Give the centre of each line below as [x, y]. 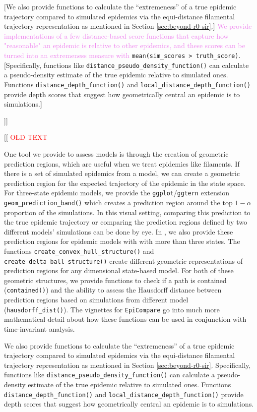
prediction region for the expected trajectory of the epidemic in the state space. [125, 183]
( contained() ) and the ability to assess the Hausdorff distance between [113, 290]
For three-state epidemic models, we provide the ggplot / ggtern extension [117, 193]
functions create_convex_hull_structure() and [79, 251]
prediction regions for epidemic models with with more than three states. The [122, 241]
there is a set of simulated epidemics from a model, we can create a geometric [122, 173]
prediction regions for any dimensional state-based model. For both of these [119, 270]
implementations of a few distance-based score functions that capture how [116, 35]
